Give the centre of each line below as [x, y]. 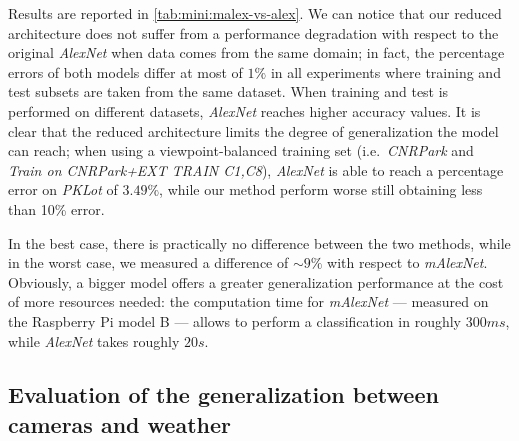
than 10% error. [56, 208]
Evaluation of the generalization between [223, 394]
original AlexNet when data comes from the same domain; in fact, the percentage [256, 52]
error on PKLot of [63, 189]
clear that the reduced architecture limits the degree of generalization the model [253, 130]
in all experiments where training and [385, 71]
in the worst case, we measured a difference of [148, 262]
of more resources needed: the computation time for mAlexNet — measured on [248, 301]
